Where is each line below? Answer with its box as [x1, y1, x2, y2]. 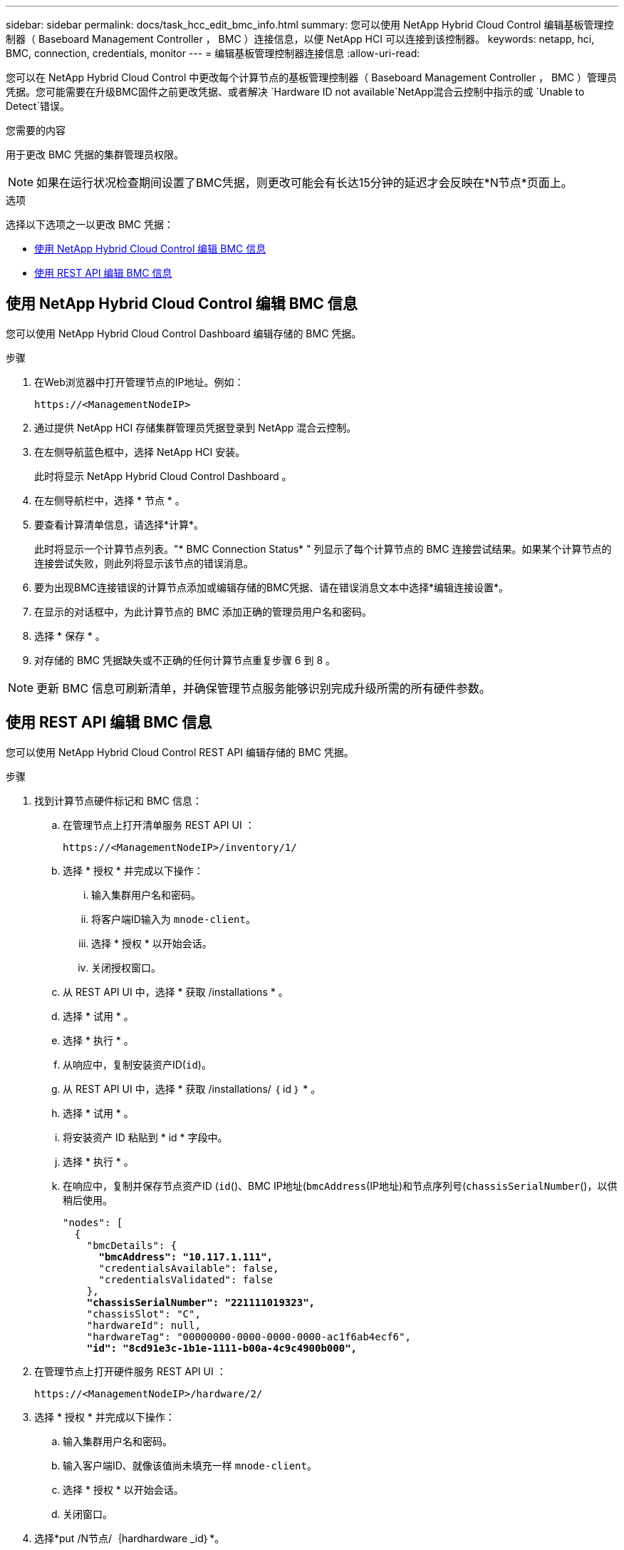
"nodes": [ [63, 1216, 123, 1228]
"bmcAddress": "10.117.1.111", [98, 1250, 274, 1263]
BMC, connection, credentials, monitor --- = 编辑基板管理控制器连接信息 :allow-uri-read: [6, 47, 420, 59]
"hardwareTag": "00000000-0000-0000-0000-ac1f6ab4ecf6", [86, 1330, 411, 1342]
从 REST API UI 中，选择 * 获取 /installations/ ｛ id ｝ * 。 [63, 1082, 321, 1095]
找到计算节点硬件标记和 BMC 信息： [34, 794, 202, 807]
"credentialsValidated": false [98, 1273, 274, 1285]
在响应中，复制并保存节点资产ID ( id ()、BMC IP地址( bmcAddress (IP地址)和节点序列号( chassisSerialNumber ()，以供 [63, 1179, 618, 1192]
